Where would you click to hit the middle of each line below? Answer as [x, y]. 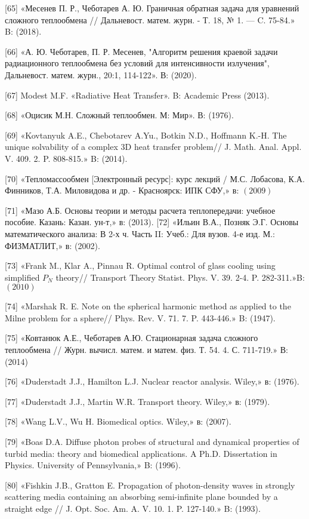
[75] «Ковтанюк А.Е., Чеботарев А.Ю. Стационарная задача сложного [132, 338]
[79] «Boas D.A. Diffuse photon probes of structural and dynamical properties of [152, 442]
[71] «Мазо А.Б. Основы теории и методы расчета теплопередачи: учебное [140, 210]
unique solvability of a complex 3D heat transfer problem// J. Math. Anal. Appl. [153, 147]
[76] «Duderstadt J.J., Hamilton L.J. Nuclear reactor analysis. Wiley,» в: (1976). [152, 381]
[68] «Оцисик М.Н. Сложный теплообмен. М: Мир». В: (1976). [119, 115]
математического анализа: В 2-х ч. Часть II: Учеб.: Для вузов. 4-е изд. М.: [140, 233]
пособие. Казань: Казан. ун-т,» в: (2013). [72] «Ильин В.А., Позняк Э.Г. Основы [152, 222]
